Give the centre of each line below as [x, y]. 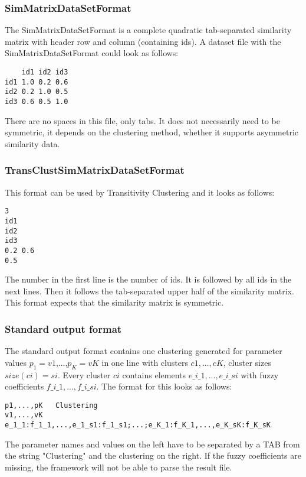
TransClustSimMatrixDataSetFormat [95, 170]
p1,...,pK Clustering [51, 405]
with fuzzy [260, 374]
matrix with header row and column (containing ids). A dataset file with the [143, 41]
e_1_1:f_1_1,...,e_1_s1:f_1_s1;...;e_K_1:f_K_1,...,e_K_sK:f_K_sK [138, 425]
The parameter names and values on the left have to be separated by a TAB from [152, 444]
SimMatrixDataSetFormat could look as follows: [92, 53]
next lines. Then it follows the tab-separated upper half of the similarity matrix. [149, 291]
